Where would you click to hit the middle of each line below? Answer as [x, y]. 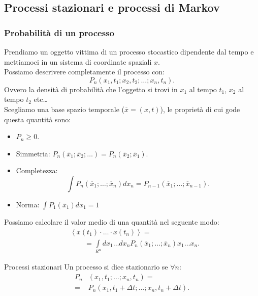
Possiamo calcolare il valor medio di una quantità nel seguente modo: [112, 221]
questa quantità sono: [38, 119]
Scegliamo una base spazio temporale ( [64, 109]
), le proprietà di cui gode [200, 109]
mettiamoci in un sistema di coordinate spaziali [78, 61]
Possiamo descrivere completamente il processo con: [85, 72]
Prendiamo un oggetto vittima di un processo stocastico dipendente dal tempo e [129, 51]
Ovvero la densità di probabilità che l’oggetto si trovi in [91, 89]
